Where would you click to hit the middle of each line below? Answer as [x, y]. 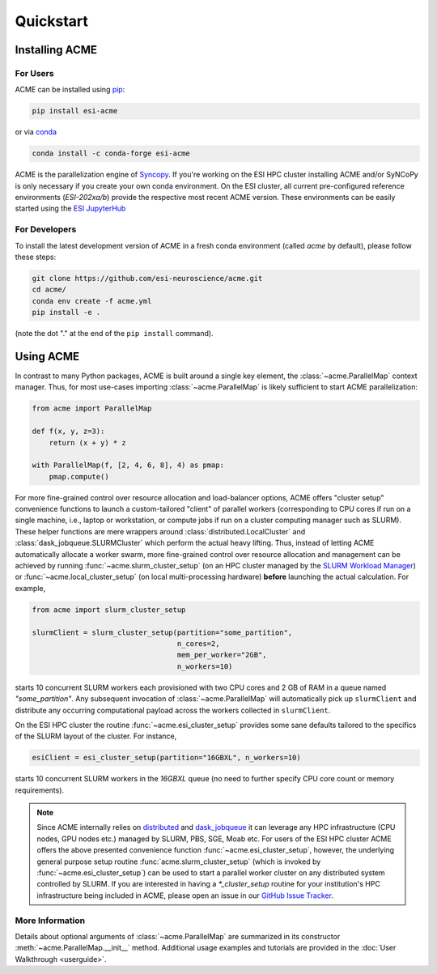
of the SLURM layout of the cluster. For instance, [96, 736]
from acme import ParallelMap [92, 408]
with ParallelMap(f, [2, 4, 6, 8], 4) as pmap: [128, 465]
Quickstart [52, 21]
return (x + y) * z [88, 442]
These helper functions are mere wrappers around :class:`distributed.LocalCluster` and [160, 531]
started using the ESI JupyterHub [70, 208]
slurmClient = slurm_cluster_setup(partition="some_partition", [162, 632]
